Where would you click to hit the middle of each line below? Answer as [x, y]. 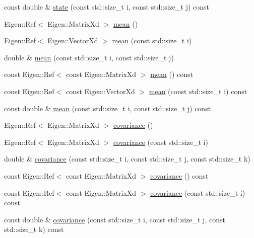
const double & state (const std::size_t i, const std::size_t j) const [107, 7]
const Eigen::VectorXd [100, 91]
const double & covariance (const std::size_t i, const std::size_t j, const [115, 219]
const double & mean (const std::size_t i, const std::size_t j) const [108, 108]
